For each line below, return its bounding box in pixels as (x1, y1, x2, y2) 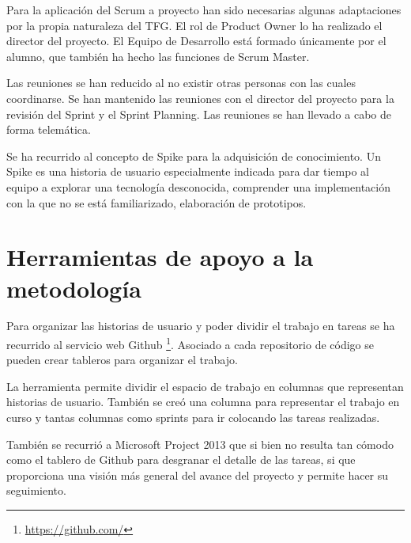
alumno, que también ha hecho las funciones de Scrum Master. (6, 47, 310, 64)
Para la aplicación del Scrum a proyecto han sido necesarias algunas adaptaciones (6, 2, 402, 17)
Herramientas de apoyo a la (6, 241, 314, 273)
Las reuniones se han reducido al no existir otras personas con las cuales (6, 74, 356, 91)
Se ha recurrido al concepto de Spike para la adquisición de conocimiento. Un (6, 147, 381, 164)
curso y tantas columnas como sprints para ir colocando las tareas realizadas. (6, 409, 380, 426)
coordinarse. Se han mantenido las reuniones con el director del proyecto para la (6, 89, 394, 106)
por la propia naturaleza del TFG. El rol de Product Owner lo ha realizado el (6, 17, 383, 33)
